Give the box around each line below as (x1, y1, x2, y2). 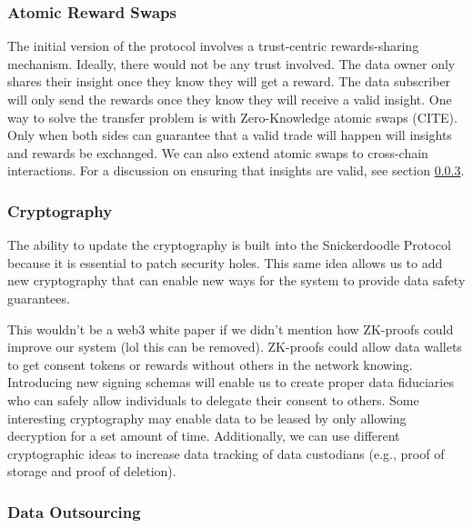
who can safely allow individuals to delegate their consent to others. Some (7, 390, 419, 409)
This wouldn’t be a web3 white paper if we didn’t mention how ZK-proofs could (7, 319, 454, 338)
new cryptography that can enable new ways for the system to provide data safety (7, 271, 466, 290)
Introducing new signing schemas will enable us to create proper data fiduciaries (7, 373, 454, 392)
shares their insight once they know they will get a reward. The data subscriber (7, 72, 451, 91)
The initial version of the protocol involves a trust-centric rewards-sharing (7, 36, 419, 55)
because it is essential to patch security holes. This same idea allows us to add (7, 253, 443, 272)
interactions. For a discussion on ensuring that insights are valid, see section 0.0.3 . (7, 161, 465, 180)
